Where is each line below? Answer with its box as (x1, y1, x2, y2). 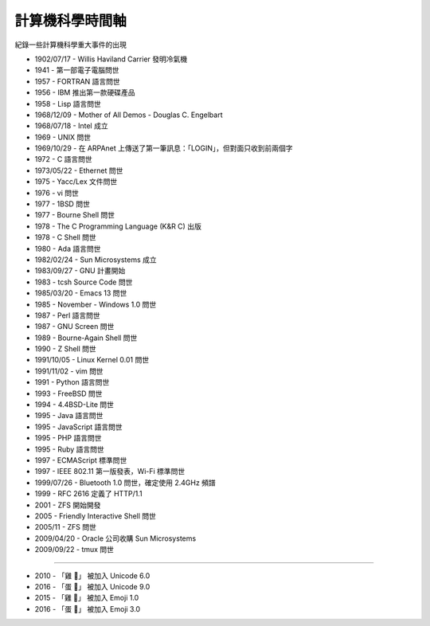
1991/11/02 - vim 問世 (34, 366, 104, 376)
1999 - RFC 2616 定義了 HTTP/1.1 (34, 489, 143, 499)
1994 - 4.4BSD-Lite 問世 (34, 400, 115, 409)
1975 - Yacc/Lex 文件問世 (34, 177, 118, 186)
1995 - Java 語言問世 (34, 411, 104, 421)
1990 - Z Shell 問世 (34, 344, 97, 354)
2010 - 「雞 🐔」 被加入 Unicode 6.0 (34, 570, 150, 581)
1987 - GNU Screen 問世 (34, 322, 115, 331)
